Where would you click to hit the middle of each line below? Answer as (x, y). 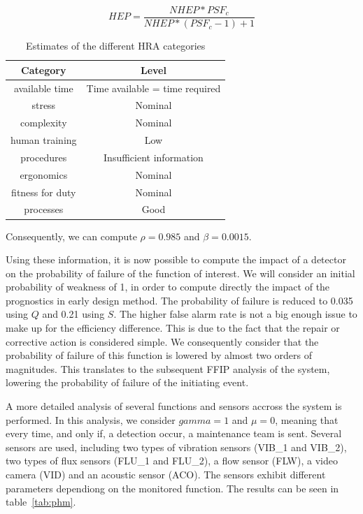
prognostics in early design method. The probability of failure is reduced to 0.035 (179, 300)
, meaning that (307, 419)
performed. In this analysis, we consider (91, 419)
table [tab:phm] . (41, 502)
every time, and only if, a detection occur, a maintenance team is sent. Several (174, 433)
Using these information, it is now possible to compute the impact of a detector (176, 259)
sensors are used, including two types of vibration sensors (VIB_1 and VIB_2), (176, 447)
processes (44, 209)
